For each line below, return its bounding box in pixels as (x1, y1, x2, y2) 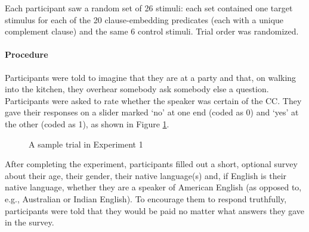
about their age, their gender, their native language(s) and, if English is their (5, 169, 287, 181)
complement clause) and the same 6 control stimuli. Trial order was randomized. (5, 25, 299, 37)
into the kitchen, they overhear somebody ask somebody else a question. (5, 83, 269, 95)
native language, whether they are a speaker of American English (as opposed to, (5, 181, 302, 193)
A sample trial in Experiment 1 (29, 137, 143, 150)
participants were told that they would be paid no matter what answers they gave (5, 204, 305, 217)
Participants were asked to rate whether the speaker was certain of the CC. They (5, 94, 302, 106)
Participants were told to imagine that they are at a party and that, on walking (5, 71, 296, 83)
